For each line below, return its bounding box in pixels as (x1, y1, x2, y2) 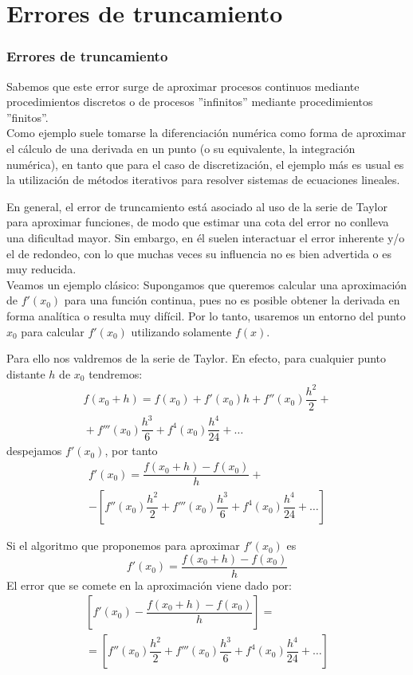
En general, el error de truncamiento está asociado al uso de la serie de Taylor (6, 198, 387, 214)
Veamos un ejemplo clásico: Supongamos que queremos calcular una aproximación (6, 276, 407, 292)
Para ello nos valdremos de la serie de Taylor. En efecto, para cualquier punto (6, 350, 387, 367)
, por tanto (104, 442, 158, 459)
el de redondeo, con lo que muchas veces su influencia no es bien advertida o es (6, 245, 392, 261)
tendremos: (88, 365, 143, 382)
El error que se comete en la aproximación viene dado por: (6, 576, 292, 593)
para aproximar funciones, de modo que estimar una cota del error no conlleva (6, 214, 389, 230)
